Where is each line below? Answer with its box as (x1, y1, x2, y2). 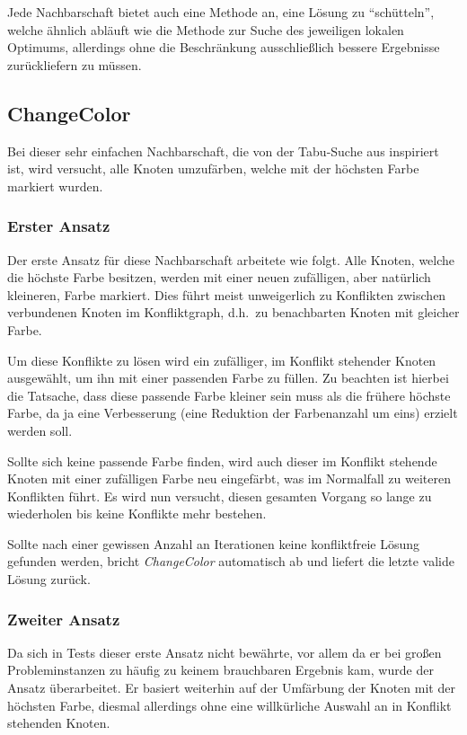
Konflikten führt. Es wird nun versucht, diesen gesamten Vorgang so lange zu (7, 486, 432, 505)
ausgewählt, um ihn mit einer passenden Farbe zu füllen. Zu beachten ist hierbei (7, 368, 449, 387)
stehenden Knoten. (7, 713, 110, 732)
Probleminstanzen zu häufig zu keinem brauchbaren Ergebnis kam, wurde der (7, 660, 434, 679)
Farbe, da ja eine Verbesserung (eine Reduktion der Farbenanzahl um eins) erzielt (7, 403, 458, 422)
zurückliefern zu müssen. (7, 55, 142, 74)
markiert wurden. (7, 176, 103, 195)
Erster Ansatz (7, 215, 110, 237)
